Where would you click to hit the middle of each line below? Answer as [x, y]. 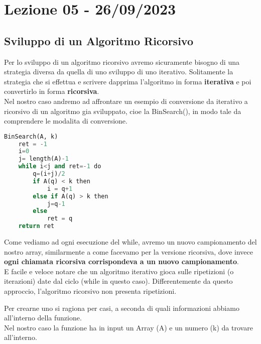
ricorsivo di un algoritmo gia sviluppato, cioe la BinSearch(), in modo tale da [123, 111]
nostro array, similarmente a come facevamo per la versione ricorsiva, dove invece [128, 251]
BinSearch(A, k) [31, 136]
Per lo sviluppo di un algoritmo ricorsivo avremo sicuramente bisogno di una [122, 62]
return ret [36, 226]
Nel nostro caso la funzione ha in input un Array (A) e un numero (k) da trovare [128, 327]
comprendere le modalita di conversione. [66, 121]
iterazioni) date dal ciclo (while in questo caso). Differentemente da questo [118, 281]
